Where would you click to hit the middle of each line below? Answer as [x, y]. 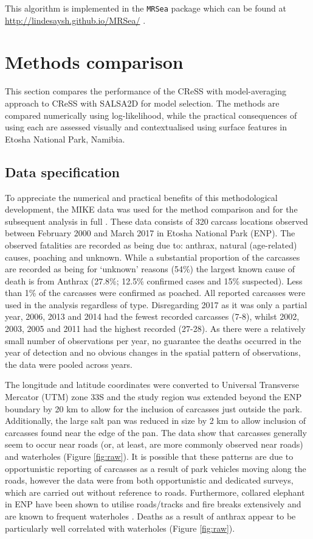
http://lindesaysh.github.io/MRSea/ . [75, 20]
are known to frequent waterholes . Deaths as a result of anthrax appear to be [150, 516]
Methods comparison [94, 62]
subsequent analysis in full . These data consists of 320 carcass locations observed [156, 221]
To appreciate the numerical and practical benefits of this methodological [141, 197]
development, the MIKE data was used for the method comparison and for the [151, 209]
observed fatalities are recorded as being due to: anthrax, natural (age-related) [151, 245]
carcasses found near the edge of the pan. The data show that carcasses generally [156, 432]
